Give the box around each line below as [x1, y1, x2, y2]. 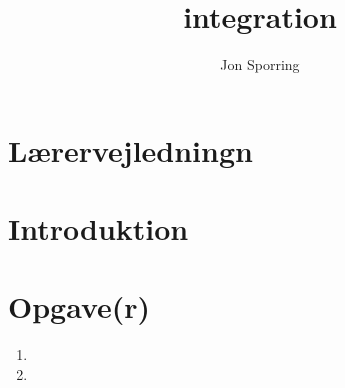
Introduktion [8, 208, 189, 249]
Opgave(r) [8, 286, 151, 327]
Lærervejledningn [8, 129, 253, 170]
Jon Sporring [220, 54, 300, 75]
